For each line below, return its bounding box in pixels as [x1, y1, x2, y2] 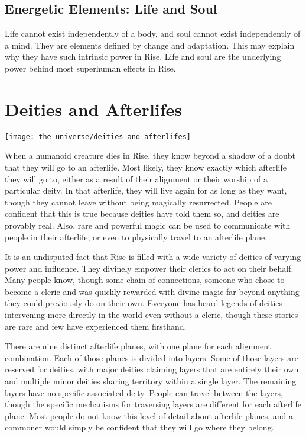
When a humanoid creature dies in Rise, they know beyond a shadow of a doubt [5, 149, 296, 162]
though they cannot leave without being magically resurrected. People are [5, 195, 272, 208]
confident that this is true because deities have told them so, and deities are [5, 207, 279, 220]
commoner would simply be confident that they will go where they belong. [5, 421, 274, 433]
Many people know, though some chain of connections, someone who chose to [5, 274, 285, 286]
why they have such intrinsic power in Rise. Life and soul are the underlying [5, 50, 281, 63]
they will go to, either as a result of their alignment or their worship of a [5, 172, 268, 185]
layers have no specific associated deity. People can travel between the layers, [5, 386, 283, 399]
